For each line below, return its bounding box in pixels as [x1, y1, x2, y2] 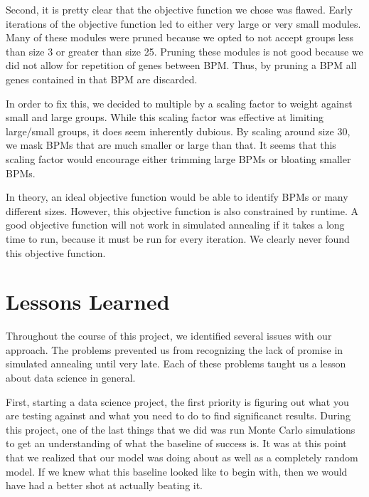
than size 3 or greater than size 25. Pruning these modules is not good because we [6, 43, 363, 58]
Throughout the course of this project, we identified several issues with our [6, 328, 332, 343]
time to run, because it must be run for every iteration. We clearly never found [6, 231, 350, 246]
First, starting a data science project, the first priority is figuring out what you [6, 394, 349, 409]
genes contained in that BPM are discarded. [6, 71, 198, 86]
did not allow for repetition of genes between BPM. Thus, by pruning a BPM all [6, 58, 357, 73]
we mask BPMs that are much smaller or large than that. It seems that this [6, 137, 336, 152]
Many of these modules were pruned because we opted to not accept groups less [6, 30, 353, 45]
